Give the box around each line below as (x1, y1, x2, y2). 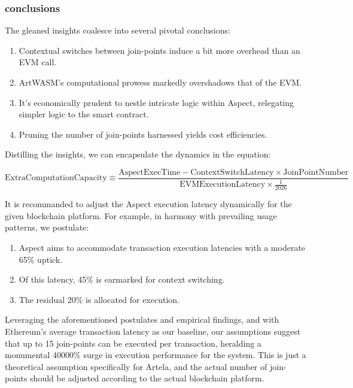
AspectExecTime (118, 168, 181, 177)
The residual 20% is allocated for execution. (19, 293, 179, 305)
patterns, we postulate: (5, 221, 89, 234)
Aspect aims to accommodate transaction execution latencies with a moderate (19, 241, 306, 253)
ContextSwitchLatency (190, 168, 274, 177)
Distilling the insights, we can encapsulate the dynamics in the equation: (5, 148, 271, 160)
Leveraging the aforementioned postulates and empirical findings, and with (5, 313, 279, 326)
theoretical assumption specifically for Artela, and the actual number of (5, 360, 267, 372)
